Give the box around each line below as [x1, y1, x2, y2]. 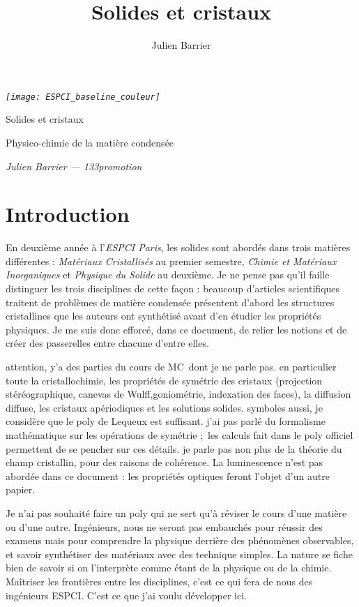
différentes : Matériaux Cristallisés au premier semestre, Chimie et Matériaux [6, 253, 337, 268]
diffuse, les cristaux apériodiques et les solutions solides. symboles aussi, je [6, 400, 323, 414]
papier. [6, 482, 36, 497]
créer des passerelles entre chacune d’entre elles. [6, 336, 209, 350]
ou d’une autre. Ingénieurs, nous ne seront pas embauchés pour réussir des [6, 519, 323, 534]
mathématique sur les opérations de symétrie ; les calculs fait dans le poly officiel [6, 428, 353, 442]
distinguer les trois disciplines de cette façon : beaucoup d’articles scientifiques [6, 281, 340, 296]
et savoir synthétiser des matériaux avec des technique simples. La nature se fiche [6, 546, 353, 561]
